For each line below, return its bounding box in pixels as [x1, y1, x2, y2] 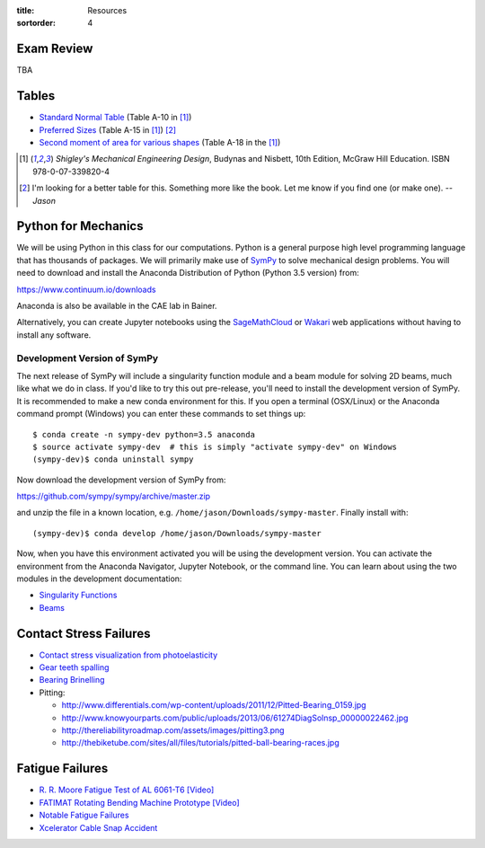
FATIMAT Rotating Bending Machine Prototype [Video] [39, 797, 240, 808]
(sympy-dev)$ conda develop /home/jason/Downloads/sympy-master [32, 528, 322, 538]
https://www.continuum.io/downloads [16, 284, 156, 295]
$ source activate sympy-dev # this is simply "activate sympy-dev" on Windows [32, 441, 398, 452]
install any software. [16, 329, 92, 340]
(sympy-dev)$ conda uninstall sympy [32, 455, 194, 464]
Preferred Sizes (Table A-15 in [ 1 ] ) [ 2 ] [39, 124, 177, 135]
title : [16, 5, 35, 15]
